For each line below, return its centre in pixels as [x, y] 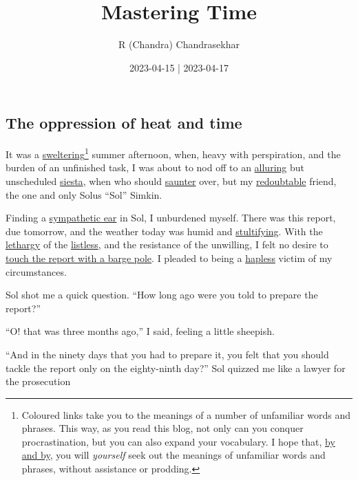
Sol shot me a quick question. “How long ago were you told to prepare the [162, 295]
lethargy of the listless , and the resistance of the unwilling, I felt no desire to [167, 244]
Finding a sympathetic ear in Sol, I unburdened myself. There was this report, [171, 218]
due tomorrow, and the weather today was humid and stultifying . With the [164, 231]
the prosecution [38, 381]
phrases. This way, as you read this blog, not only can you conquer [162, 428]
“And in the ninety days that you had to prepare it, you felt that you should [167, 354]
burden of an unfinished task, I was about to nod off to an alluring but [155, 167]
